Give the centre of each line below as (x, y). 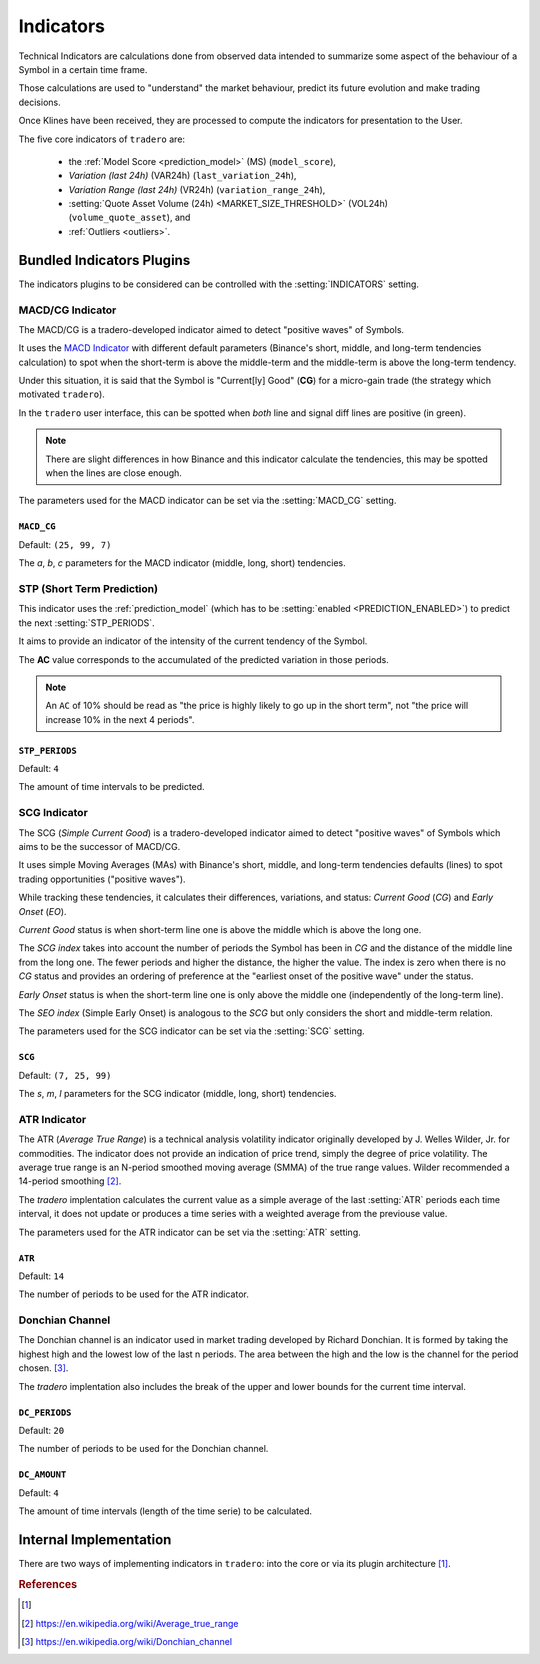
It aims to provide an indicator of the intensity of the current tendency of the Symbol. (193, 641)
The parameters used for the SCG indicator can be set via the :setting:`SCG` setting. (191, 1031)
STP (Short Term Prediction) (88, 588)
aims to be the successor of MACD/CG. (99, 846)
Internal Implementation (95, 1540)
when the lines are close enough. (113, 473)
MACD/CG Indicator (67, 310)
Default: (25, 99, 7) (65, 544)
